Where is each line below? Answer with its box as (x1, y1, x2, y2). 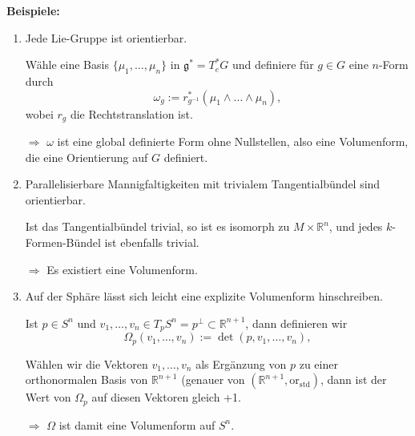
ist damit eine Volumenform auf (58, 416, 216, 433)
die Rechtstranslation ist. (70, 105, 193, 122)
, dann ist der (320, 371, 387, 388)
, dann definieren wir (245, 314, 348, 331)
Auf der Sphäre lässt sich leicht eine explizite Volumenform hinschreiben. (25, 288, 383, 305)
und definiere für (232, 56, 314, 73)
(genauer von (181, 371, 245, 388)
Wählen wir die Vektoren (25, 355, 148, 372)
